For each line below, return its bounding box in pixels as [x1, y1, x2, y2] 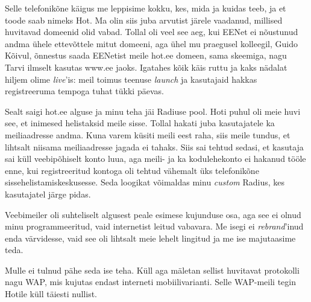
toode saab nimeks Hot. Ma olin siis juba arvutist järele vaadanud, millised [5, 13, 283, 26]
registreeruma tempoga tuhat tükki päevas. [5, 85, 164, 97]
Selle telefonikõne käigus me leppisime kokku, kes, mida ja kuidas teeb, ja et [5, 2, 286, 14]
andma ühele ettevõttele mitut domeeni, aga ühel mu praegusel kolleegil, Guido [5, 37, 298, 50]
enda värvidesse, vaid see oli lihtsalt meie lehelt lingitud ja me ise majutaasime [5, 231, 296, 244]
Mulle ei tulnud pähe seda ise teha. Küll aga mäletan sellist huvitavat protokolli [5, 263, 300, 276]
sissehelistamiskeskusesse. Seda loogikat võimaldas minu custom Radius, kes [5, 176, 285, 188]
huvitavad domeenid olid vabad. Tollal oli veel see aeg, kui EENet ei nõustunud [5, 25, 298, 38]
